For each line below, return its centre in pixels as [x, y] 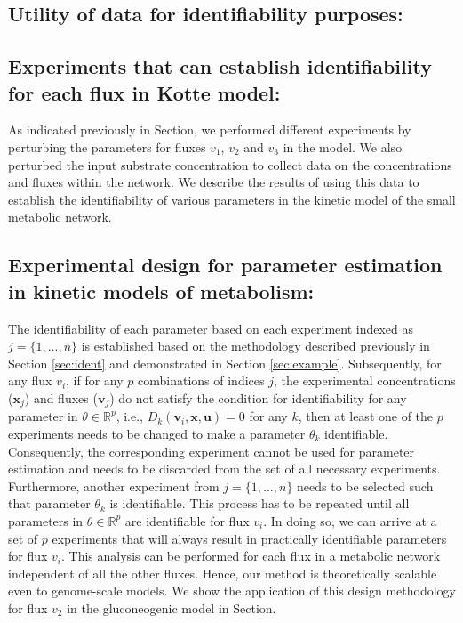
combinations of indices [201, 380]
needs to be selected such [365, 485]
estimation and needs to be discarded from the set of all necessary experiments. [224, 469]
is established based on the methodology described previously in [255, 346]
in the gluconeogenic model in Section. [172, 607]
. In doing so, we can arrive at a [350, 520]
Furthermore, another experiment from [114, 485]
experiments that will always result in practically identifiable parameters [249, 538]
